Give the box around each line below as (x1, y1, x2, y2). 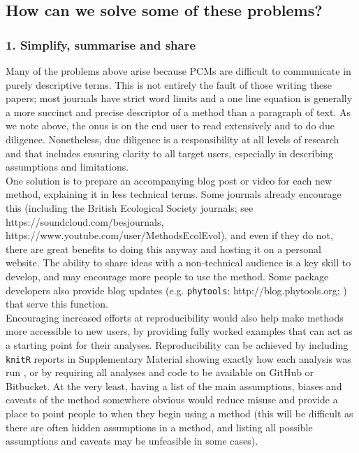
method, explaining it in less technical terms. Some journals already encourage (6, 187, 342, 201)
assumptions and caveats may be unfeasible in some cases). (6, 433, 258, 448)
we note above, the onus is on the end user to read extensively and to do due (6, 118, 335, 133)
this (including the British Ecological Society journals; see (6, 200, 254, 215)
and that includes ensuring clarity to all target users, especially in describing (6, 145, 333, 160)
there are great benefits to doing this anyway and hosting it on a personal (6, 241, 321, 256)
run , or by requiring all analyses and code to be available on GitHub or (6, 365, 314, 380)
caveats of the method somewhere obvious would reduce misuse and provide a (6, 392, 338, 407)
